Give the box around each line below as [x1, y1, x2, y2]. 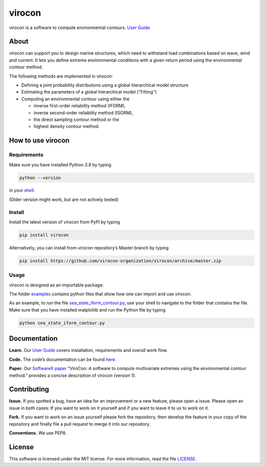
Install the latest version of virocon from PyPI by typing [9, 219, 120, 225]
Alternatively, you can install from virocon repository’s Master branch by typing [9, 245, 169, 250]
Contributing [9, 385, 49, 394]
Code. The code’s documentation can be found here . [9, 356, 116, 362]
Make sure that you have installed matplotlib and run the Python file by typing [9, 307, 166, 312]
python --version [19, 175, 61, 181]
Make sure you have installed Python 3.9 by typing [9, 161, 111, 167]
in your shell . [9, 187, 35, 193]
